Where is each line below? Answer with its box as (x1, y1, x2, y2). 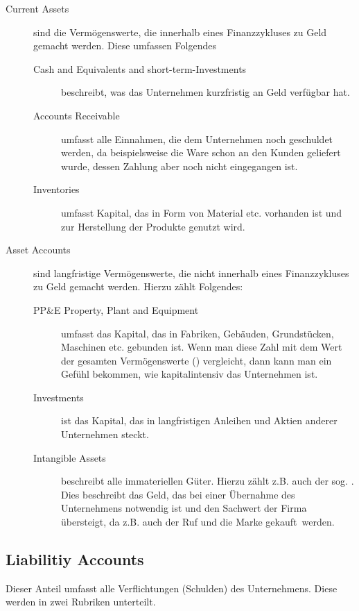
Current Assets (6, 1, 69, 15)
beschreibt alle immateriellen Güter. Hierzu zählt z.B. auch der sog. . (61, 474, 354, 488)
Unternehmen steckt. (61, 427, 149, 442)
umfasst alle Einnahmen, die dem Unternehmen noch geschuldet (61, 131, 333, 146)
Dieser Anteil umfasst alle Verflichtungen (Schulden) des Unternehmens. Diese (6, 580, 338, 595)
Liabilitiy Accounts (6, 549, 144, 570)
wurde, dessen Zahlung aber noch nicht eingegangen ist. (61, 158, 298, 173)
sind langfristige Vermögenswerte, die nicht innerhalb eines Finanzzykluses (33, 265, 349, 280)
